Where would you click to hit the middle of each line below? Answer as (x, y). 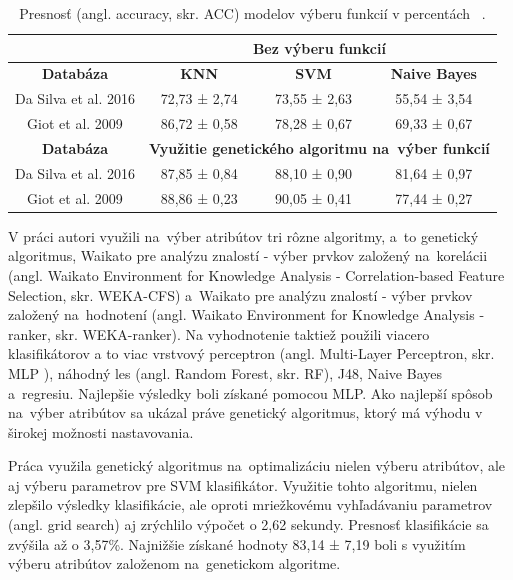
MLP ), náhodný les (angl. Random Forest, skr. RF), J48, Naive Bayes (225, 372)
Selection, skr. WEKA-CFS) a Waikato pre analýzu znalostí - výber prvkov (240, 294)
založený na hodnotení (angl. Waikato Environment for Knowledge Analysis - (246, 314)
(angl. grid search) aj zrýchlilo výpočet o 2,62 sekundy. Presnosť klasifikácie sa (248, 524)
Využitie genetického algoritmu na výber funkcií (319, 147)
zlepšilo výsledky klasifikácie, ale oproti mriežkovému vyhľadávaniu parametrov (250, 504)
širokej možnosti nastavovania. (101, 431)
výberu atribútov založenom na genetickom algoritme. (174, 563)
